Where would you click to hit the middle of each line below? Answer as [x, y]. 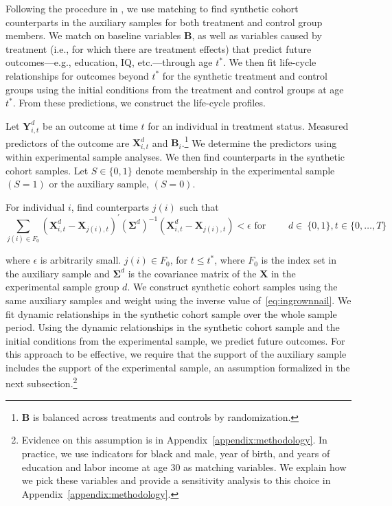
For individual [35, 206]
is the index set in [299, 260]
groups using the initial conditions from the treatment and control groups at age [175, 89]
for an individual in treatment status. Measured [248, 125]
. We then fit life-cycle [269, 62]
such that [199, 206]
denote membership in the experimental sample [235, 170]
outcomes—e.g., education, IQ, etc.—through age [109, 62]
